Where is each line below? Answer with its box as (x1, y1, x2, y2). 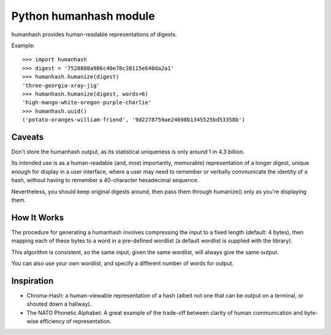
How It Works (11, 212, 64, 223)
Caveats (11, 132, 44, 142)
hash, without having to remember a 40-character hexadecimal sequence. (11, 177, 199, 184)
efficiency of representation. (40, 318, 112, 325)
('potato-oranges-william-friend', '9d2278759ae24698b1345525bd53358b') (22, 117, 245, 123)
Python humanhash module (11, 9, 156, 23)
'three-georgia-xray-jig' (22, 82, 101, 89)
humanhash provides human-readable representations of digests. (11, 31, 177, 38)
